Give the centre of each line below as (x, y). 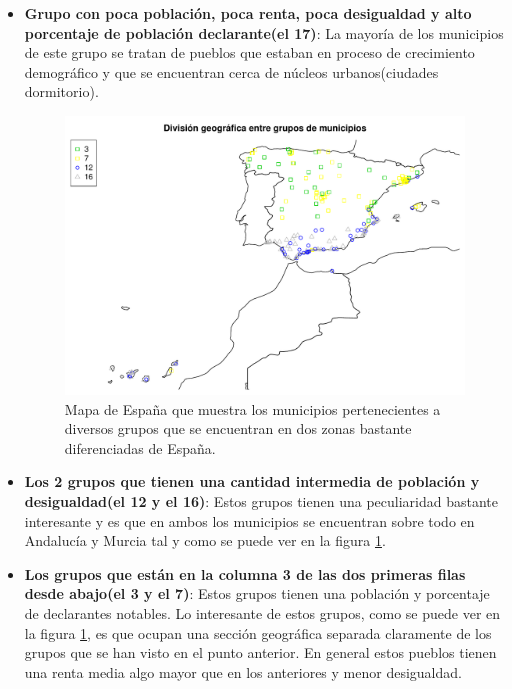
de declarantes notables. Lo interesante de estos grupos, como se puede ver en (262, 612)
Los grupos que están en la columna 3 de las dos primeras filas (245, 573)
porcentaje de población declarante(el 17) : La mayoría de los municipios (264, 32)
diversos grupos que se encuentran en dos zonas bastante (238, 428)
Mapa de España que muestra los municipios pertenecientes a (252, 408)
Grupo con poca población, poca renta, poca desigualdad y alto (248, 13)
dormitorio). (61, 91)
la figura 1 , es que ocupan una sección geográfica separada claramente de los (258, 632)
